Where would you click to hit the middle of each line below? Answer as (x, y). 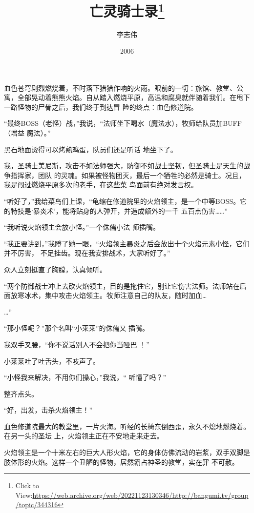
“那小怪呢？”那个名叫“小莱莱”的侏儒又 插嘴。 (77, 328)
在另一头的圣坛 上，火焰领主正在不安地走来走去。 (84, 436)
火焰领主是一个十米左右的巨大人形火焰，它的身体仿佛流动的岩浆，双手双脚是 (127, 452)
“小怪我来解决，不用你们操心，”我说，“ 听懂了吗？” (85, 377)
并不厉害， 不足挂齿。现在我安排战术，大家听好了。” (87, 253)
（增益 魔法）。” (27, 133)
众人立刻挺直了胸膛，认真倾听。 (55, 269)
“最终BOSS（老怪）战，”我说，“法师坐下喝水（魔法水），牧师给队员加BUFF (123, 123)
